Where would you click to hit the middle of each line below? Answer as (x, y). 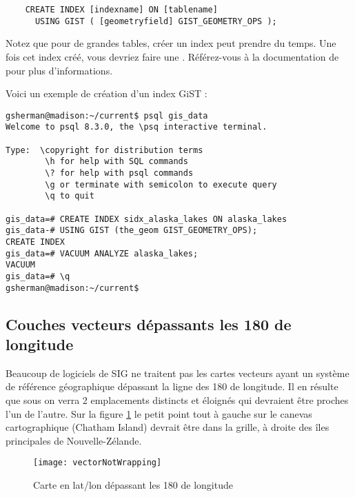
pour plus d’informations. (59, 70)
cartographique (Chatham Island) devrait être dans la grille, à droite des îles (168, 427)
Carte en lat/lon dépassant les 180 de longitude (133, 485)
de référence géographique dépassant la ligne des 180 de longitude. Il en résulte (172, 386)
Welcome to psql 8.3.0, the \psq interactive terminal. (136, 127)
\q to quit (70, 196)
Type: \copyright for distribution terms (104, 150)
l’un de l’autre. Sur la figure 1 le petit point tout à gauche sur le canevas (159, 413)
